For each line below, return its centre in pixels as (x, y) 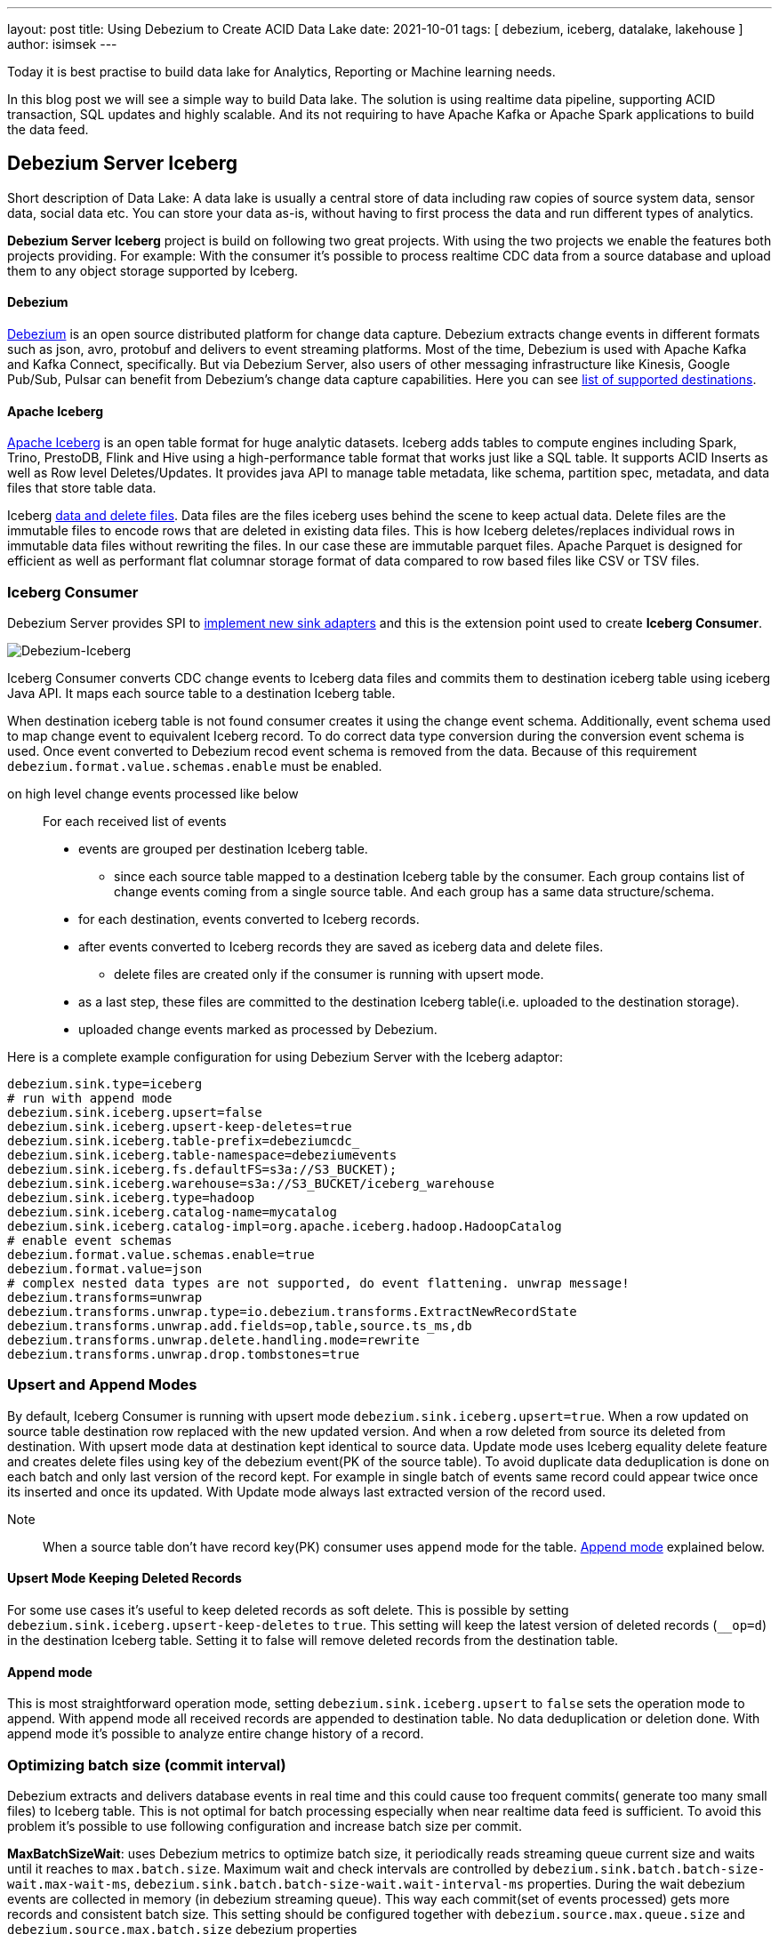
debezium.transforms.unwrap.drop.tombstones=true (184, 1355)
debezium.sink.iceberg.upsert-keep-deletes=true (180, 1127)
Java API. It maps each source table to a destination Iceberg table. (201, 694)
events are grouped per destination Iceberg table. (223, 849)
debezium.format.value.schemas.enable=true (161, 1255)
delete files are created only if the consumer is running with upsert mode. (329, 975)
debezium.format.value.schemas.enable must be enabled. (195, 766)
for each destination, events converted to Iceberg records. (249, 919)
